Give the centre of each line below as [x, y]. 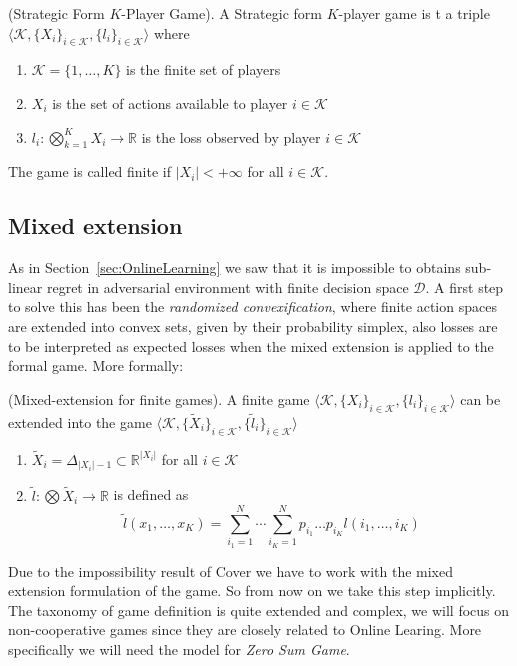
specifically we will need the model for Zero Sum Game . [179, 649]
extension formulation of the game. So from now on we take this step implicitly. [252, 590]
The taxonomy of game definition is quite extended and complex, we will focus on [259, 609]
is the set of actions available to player [170, 102]
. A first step [464, 286]
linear [25, 286]
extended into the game [80, 421]
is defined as [151, 494]
